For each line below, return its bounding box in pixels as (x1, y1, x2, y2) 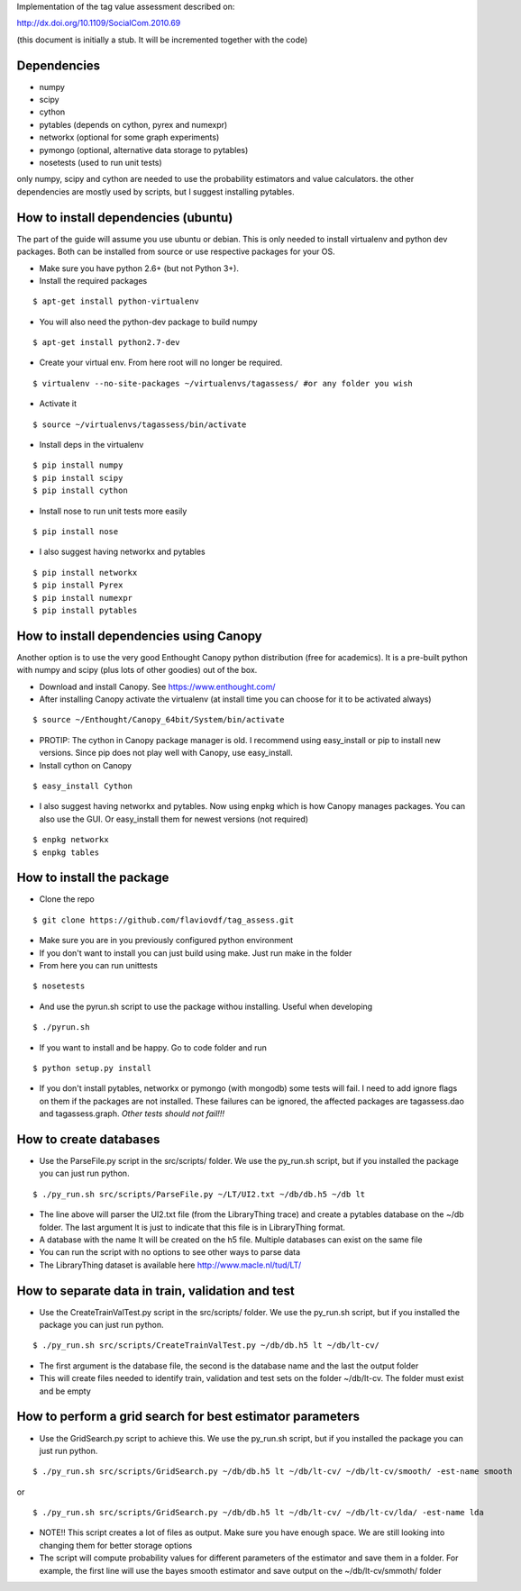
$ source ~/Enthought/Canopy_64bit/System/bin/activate (32, 714, 285, 725)
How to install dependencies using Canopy (16, 628, 263, 643)
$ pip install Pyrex (32, 580, 123, 590)
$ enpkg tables (32, 847, 100, 858)
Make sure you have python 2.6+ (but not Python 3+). (39, 262, 239, 274)
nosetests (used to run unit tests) (39, 158, 162, 168)
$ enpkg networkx (32, 834, 109, 845)
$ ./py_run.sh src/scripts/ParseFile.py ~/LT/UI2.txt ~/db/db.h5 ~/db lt (32, 1189, 366, 1199)
